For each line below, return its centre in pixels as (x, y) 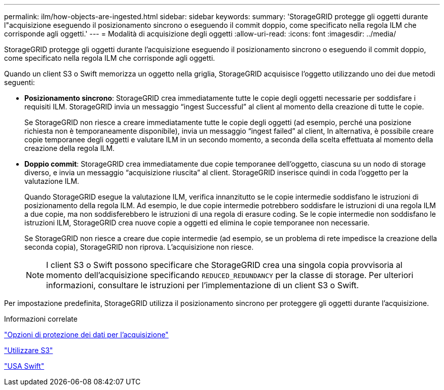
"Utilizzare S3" (29, 350)
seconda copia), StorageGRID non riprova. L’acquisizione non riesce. (139, 247)
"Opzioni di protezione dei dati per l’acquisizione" (86, 335)
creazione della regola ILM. (70, 148)
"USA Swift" (24, 366)
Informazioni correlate (41, 319)
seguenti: (20, 82)
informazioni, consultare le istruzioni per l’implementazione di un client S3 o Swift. (202, 285)
